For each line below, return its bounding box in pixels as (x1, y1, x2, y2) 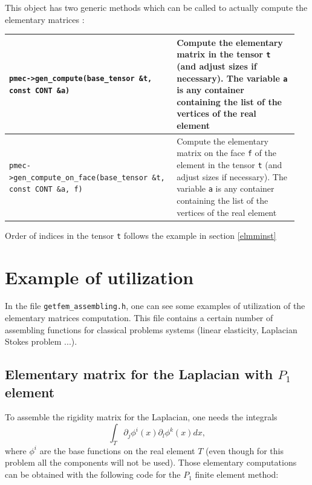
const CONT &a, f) (9, 185, 83, 194)
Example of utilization (5, 264, 194, 289)
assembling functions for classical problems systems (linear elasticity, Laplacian (5, 323, 297, 336)
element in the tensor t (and (177, 158, 282, 171)
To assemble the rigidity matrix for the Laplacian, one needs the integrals (5, 411, 278, 423)
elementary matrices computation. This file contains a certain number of (5, 311, 273, 324)
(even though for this (206, 444, 284, 457)
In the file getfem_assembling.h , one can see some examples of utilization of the (5, 299, 305, 312)
